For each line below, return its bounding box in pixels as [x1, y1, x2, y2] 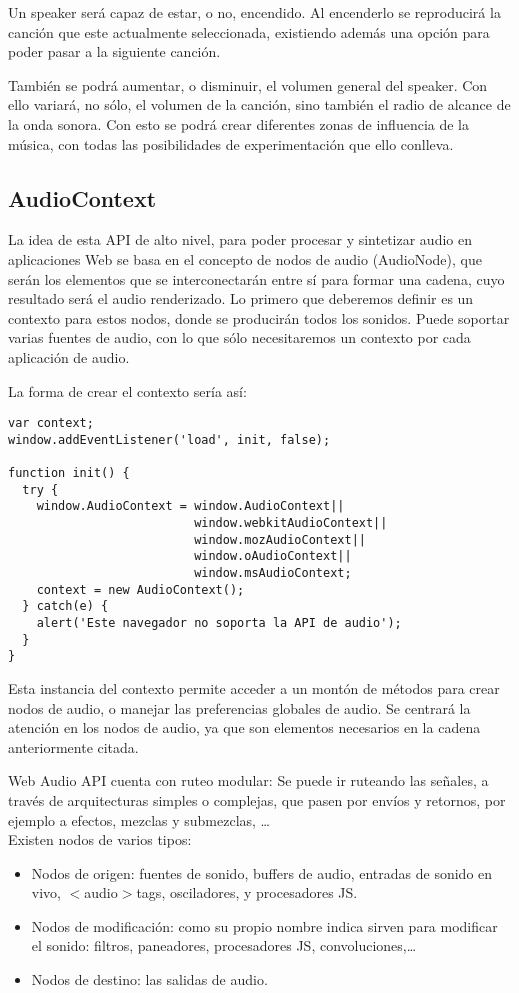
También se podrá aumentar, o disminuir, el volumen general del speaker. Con [8, 74, 488, 95]
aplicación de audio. [8, 346, 130, 367]
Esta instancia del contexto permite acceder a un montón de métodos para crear [8, 677, 500, 698]
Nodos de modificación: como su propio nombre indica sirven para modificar [31, 915, 498, 936]
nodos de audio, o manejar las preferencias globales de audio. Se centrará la [8, 697, 471, 718]
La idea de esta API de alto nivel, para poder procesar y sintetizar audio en [8, 229, 472, 250]
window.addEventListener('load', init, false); [8, 432, 331, 447]
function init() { [8, 466, 130, 481]
